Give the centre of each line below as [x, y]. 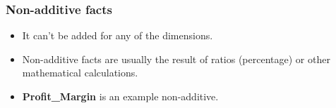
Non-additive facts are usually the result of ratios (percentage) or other [176, 59]
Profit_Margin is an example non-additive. [120, 96]
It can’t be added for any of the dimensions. [118, 35]
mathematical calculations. [80, 73]
